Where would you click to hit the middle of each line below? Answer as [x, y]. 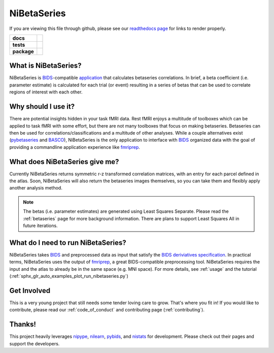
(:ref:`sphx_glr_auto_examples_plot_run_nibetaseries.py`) [69, 276]
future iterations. [40, 226]
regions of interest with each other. [46, 92]
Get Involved [30, 290]
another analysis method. [36, 188]
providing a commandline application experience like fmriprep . [75, 147]
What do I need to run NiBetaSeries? [68, 243]
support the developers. [35, 343]
